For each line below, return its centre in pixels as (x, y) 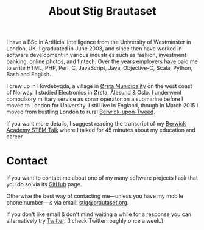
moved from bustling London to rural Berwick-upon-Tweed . (81, 112)
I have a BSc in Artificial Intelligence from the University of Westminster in (99, 42)
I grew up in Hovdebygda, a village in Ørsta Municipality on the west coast (99, 86)
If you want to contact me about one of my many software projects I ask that (102, 178)
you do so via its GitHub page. (44, 184)
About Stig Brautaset (102, 11)
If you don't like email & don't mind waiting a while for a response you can (99, 214)
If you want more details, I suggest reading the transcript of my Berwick (96, 124)
